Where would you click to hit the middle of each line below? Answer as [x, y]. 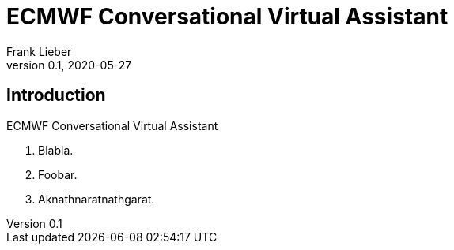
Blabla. [56, 150]
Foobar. [58, 174]
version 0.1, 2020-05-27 [69, 65]
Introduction [56, 95]
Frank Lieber [39, 51]
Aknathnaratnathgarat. [96, 199]
